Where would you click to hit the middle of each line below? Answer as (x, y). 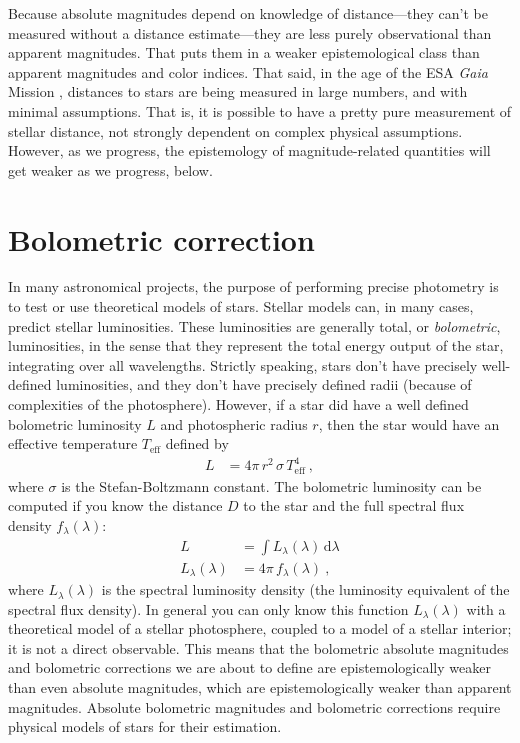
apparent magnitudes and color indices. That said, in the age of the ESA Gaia (248, 71)
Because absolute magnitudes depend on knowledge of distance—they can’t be (248, 13)
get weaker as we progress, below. (110, 169)
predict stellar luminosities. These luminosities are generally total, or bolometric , (254, 325)
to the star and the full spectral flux (354, 505)
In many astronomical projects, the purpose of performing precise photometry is (253, 286)
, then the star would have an (409, 423)
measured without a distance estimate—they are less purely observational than (250, 32)
